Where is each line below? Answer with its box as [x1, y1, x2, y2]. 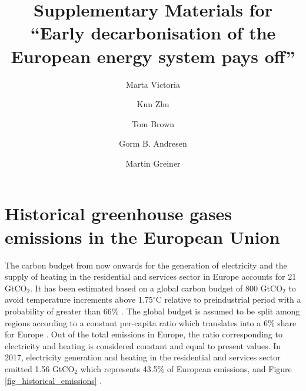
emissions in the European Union [5, 224, 280, 248]
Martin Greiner [125, 157, 181, 169]
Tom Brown [131, 117, 175, 130]
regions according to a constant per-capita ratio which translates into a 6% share [5, 316, 297, 329]
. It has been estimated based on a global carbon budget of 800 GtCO [30, 281, 283, 294]
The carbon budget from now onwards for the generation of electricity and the [5, 259, 287, 271]
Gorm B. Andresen [119, 137, 187, 150]
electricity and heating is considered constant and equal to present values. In [5, 339, 281, 352]
